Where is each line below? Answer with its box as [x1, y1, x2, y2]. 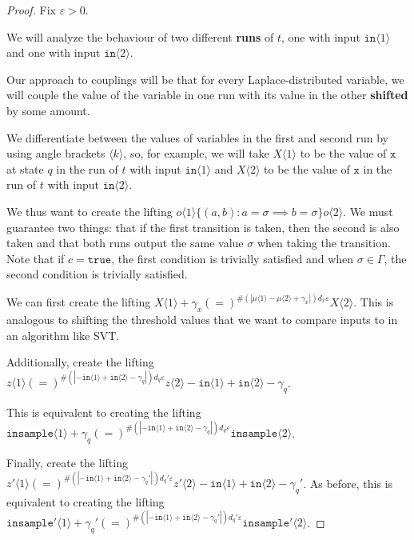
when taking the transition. [257, 234, 391, 251]
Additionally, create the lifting [6, 354, 154, 370]
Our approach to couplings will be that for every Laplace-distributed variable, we [6, 70, 404, 87]
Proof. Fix [6, 2, 56, 18]
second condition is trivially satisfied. [6, 266, 188, 282]
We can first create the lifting [6, 294, 151, 310]
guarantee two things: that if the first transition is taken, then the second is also [6, 218, 400, 235]
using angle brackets [6, 145, 105, 162]
